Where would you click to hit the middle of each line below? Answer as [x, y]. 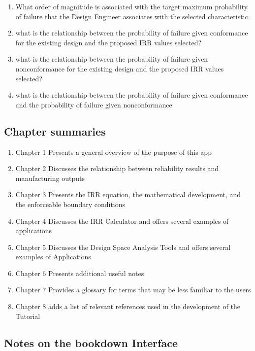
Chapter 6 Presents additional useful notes [80, 273]
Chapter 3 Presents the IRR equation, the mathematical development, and [128, 194]
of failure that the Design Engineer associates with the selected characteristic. [133, 16]
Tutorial [28, 316]
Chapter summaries [55, 131]
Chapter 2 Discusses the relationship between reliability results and [117, 168]
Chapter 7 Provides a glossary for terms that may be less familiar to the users [133, 290]
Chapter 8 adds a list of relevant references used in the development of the [128, 306]
